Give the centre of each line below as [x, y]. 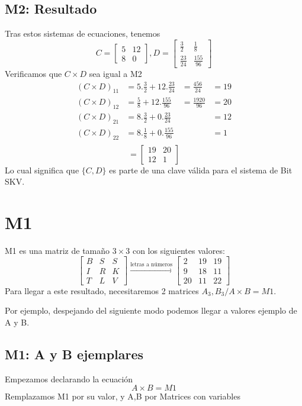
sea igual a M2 [115, 73]
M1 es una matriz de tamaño [57, 250]
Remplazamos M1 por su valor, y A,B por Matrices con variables [123, 396]
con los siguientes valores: [179, 250]
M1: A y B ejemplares [74, 354]
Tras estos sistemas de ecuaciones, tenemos [83, 33]
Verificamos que [33, 73]
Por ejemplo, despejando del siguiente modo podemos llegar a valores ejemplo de [151, 310]
